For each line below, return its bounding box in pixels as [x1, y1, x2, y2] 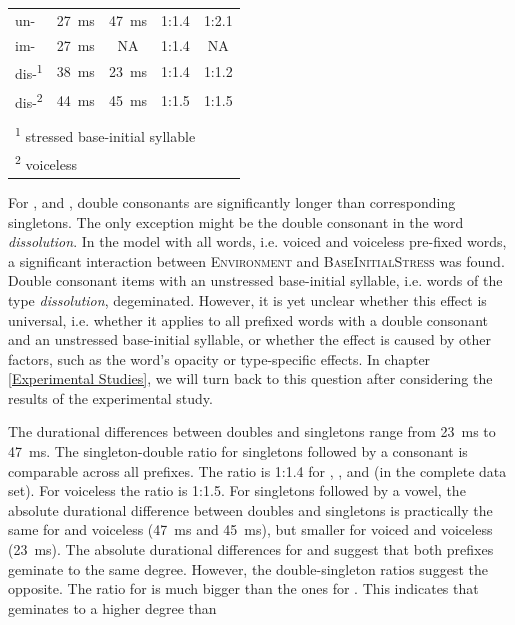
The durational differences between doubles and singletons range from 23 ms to [8, 421, 496, 442]
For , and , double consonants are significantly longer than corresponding [8, 191, 456, 212]
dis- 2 [15, 88, 43, 112]
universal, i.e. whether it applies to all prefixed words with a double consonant [8, 309, 488, 330]
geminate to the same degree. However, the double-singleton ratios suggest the [8, 558, 488, 579]
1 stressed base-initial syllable [15, 122, 196, 146]
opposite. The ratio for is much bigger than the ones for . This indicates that [8, 578, 479, 599]
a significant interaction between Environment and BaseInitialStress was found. [8, 250, 505, 271]
